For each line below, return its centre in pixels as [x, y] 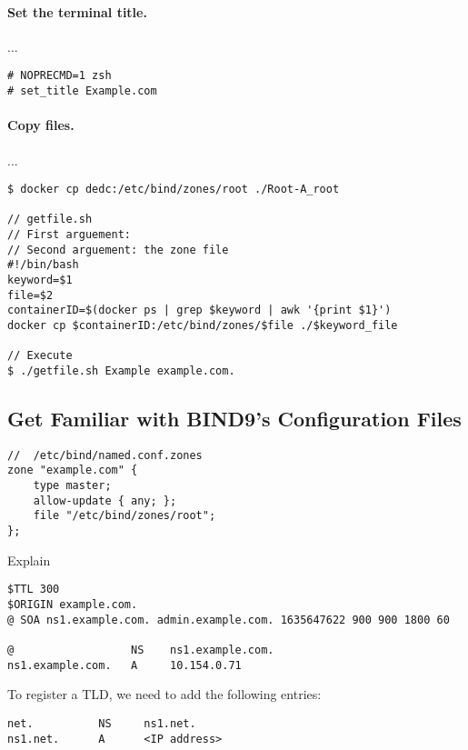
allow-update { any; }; [105, 500]
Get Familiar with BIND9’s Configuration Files [234, 419]
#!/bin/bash [43, 265]
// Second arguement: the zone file [118, 250]
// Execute [40, 356]
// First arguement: [70, 235]
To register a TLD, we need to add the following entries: [164, 694]
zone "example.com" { [73, 470]
